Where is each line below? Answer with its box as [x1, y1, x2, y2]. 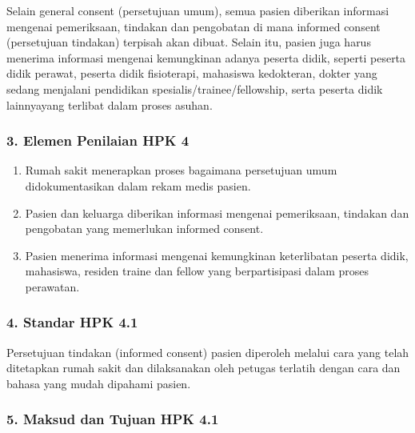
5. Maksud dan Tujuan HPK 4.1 [6, 409, 219, 429]
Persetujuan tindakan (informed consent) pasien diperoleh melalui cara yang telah [6, 343, 409, 360]
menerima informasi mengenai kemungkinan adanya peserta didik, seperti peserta [6, 49, 406, 66]
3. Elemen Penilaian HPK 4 [6, 130, 190, 150]
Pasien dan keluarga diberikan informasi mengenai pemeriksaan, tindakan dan [25, 204, 409, 221]
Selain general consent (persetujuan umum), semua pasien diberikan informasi [6, 2, 389, 18]
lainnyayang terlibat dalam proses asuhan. [6, 96, 213, 113]
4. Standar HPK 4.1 [6, 312, 138, 332]
